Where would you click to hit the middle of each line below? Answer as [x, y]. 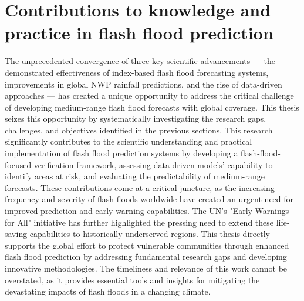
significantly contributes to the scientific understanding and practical [129, 141]
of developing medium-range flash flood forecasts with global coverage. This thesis [152, 107]
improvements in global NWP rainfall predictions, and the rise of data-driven [143, 84]
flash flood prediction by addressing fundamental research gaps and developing [146, 257]
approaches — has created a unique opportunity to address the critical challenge [149, 96]
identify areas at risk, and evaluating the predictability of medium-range [135, 176]
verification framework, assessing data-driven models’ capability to [153, 164]
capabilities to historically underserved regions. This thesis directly [150, 234]
